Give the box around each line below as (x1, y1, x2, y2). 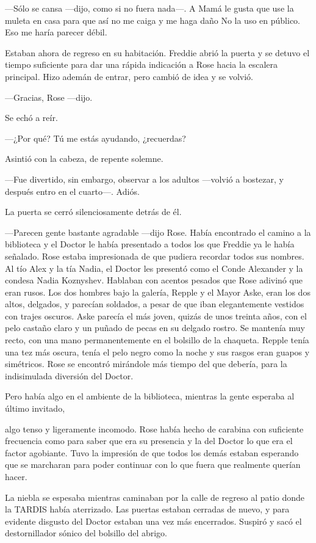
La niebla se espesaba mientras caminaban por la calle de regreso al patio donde (5, 490, 305, 503)
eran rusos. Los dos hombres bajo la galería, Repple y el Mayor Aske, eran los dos (5, 285, 311, 298)
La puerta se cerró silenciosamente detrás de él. (5, 205, 182, 218)
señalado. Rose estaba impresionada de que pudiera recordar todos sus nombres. (5, 249, 304, 262)
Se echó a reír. (5, 111, 58, 124)
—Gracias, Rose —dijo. (5, 90, 93, 103)
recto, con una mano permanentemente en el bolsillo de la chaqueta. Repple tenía (5, 333, 309, 346)
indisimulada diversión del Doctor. (5, 369, 134, 382)
